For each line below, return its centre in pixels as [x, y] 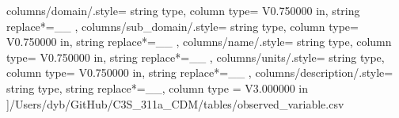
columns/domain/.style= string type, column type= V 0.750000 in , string [183, 10]
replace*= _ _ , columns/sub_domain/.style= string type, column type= [182, 26]
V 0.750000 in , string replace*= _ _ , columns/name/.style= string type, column [199, 42]
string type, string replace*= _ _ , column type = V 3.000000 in [158, 88]
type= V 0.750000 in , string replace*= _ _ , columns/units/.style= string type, [196, 57]
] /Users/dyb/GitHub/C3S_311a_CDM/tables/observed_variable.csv [175, 103]
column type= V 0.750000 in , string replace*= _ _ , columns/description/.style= [200, 72]
